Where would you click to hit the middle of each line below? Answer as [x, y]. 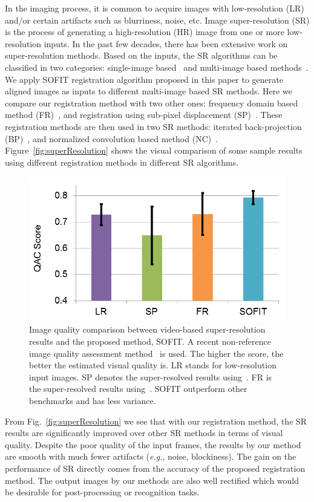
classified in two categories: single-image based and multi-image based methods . [157, 67]
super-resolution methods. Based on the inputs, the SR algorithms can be [141, 55]
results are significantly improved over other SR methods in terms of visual [144, 433]
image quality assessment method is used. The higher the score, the [156, 353]
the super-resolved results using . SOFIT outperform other [138, 389]
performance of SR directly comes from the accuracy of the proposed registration [155, 468]
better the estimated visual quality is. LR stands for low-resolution [153, 365]
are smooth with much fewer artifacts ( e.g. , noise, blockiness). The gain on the [151, 456]
